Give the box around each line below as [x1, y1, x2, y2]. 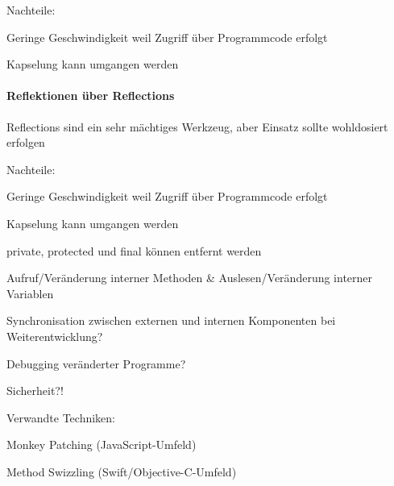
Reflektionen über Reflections [6, 87, 175, 104]
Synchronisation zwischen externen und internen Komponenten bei [6, 312, 336, 329]
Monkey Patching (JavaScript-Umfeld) [6, 436, 197, 453]
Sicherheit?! [6, 382, 64, 399]
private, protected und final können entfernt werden [6, 242, 262, 259]
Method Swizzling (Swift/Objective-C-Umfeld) [6, 463, 237, 480]
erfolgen [6, 134, 45, 151]
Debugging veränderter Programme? [6, 355, 186, 372]
